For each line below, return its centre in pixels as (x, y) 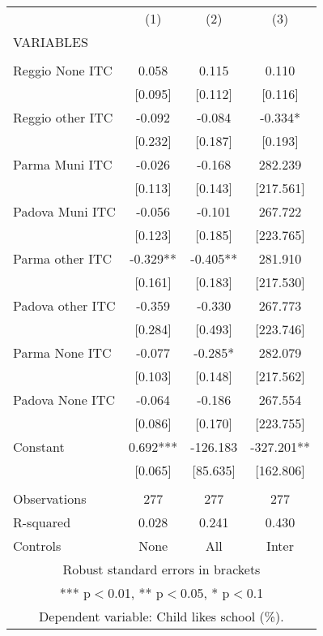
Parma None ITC (62, 352)
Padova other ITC (64, 305)
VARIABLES (51, 42)
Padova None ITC (64, 400)
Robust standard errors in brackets (161, 569)
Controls (37, 546)
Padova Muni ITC (64, 211)
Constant (39, 447)
